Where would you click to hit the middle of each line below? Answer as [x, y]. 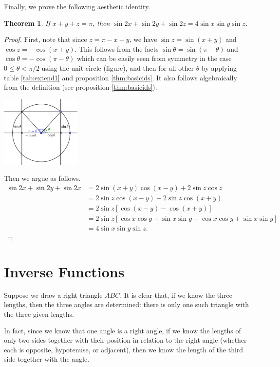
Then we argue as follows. [42, 178]
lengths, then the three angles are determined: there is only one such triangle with [126, 304]
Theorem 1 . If [27, 23]
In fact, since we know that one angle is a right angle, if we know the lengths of [122, 330]
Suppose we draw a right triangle [53, 295]
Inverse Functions [64, 271]
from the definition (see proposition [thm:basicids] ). [81, 87]
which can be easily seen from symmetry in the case [154, 58]
